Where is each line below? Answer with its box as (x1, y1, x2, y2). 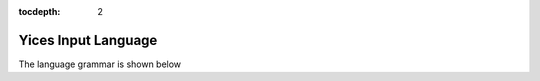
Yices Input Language (18, 31, 158, 49)
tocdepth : (18, 6, 61, 17)
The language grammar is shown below (18, 58, 182, 70)
